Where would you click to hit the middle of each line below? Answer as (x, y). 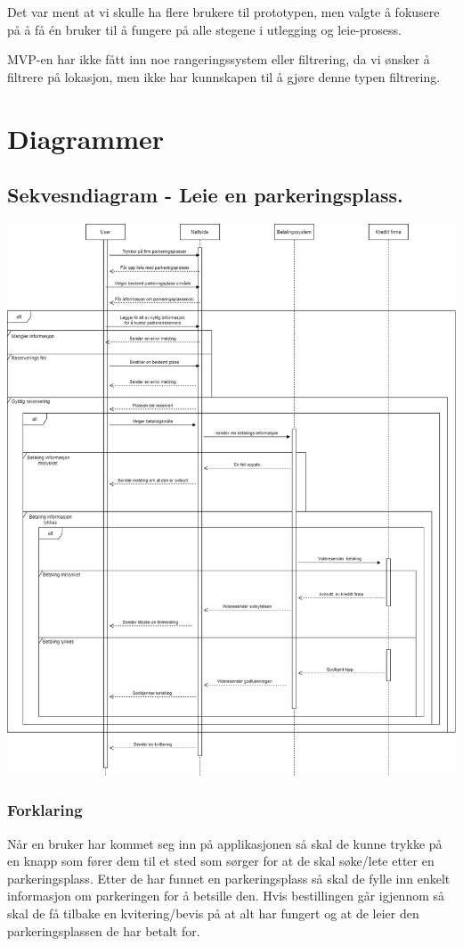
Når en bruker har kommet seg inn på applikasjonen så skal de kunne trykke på (225, 843)
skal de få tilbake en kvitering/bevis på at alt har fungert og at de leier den (213, 913)
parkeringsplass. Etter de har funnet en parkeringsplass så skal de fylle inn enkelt (229, 878)
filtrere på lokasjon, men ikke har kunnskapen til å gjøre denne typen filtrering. (224, 76)
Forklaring (45, 810)
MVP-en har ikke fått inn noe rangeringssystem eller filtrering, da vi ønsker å (219, 59)
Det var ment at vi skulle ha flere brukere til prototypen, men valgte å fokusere (223, 12)
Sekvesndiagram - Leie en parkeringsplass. (205, 195)
